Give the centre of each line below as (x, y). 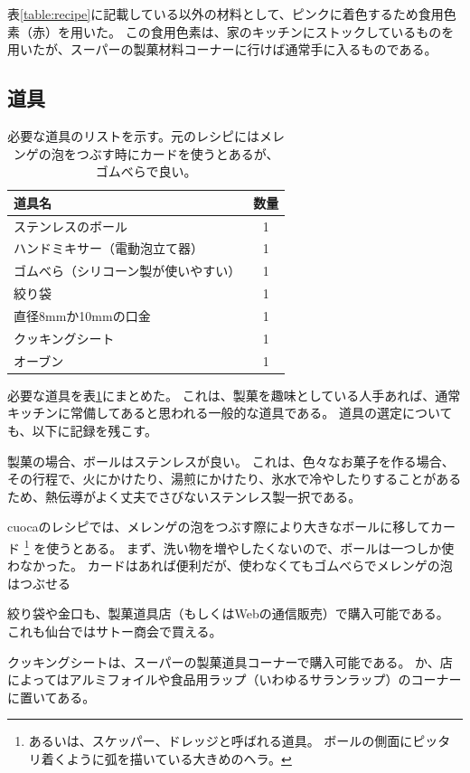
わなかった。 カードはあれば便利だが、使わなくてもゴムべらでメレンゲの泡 (230, 566)
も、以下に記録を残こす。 (82, 430)
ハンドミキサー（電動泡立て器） (108, 248)
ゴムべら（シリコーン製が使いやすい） (127, 271)
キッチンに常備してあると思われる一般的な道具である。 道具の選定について (230, 413)
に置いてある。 (52, 697)
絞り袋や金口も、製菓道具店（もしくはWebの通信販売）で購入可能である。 (228, 613)
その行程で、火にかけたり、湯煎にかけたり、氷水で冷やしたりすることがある (235, 479)
